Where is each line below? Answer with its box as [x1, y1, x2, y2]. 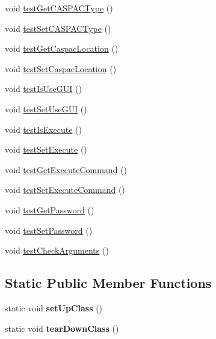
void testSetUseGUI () [5, 102, 87, 115]
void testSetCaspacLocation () [5, 62, 117, 75]
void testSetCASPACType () [5, 22, 111, 34]
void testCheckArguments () [5, 244, 109, 257]
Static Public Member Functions [5, 273, 212, 292]
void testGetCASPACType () [5, 2, 113, 14]
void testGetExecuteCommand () [5, 163, 127, 176]
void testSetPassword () [5, 224, 93, 236]
